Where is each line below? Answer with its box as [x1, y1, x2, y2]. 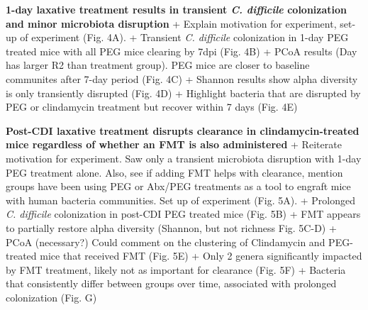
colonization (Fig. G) [6, 289, 97, 304]
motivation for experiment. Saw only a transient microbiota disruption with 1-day [6, 150, 362, 165]
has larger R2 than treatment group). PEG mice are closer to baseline [6, 57, 310, 72]
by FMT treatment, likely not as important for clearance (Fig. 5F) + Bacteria [6, 262, 346, 277]
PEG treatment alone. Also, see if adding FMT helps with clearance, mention [6, 165, 343, 179]
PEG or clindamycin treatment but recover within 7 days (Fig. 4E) [6, 99, 298, 114]
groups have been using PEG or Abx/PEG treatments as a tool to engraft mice [6, 179, 351, 194]
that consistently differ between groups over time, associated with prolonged [6, 276, 337, 291]
